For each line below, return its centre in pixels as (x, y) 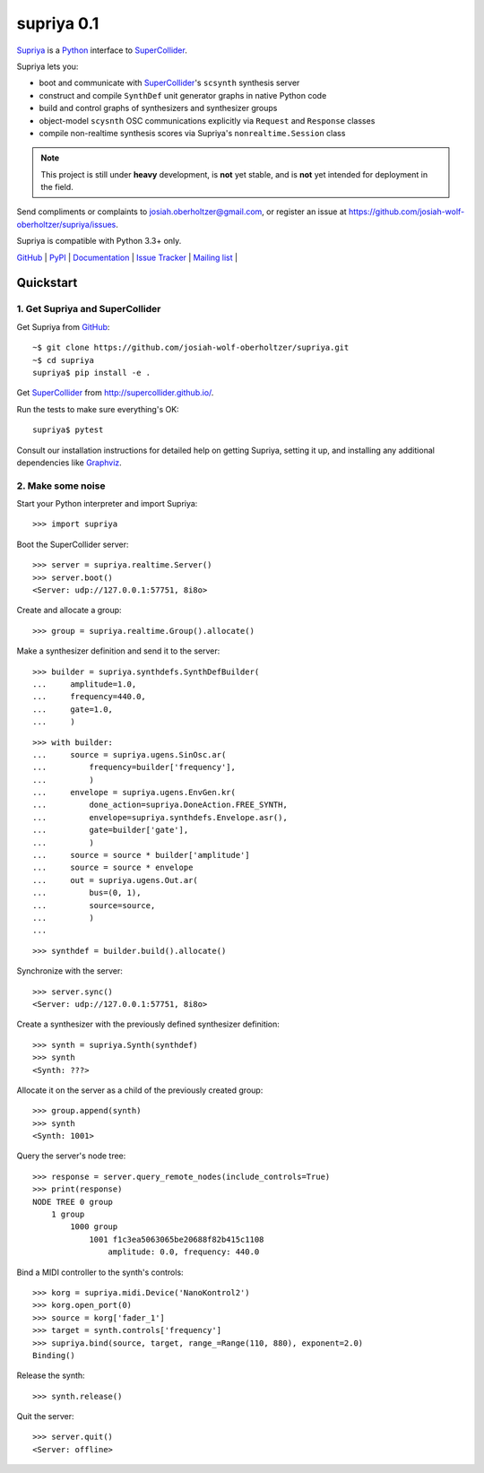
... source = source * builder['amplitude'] (141, 855)
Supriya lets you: (48, 66)
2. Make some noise (61, 486)
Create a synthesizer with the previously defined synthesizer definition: (148, 1024)
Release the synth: (51, 1375)
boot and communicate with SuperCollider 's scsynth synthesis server (169, 83)
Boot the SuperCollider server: (73, 544)
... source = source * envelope (113, 868)
